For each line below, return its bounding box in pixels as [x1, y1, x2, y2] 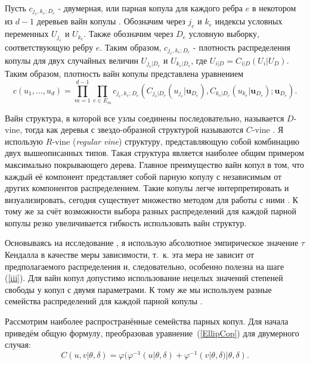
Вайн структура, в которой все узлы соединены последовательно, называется [5, 111, 284, 124]
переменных [5, 27, 49, 40]
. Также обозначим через [83, 27, 173, 40]
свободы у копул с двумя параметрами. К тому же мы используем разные [5, 283, 272, 295]
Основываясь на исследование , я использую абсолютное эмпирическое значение [5, 236, 299, 249]
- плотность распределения [193, 40, 290, 53]
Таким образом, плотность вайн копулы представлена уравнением [5, 67, 244, 80]
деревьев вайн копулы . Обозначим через [36, 15, 185, 27]
